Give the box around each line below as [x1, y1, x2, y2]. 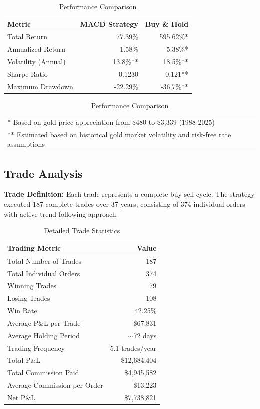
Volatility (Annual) [7, 56, 66, 67]
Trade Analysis [4, 165, 83, 181]
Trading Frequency [7, 342, 65, 353]
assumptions [7, 139, 45, 149]
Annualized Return [7, 44, 66, 54]
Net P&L [7, 392, 35, 402]
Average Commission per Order [7, 380, 103, 390]
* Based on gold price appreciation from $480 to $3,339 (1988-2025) [7, 116, 215, 127]
